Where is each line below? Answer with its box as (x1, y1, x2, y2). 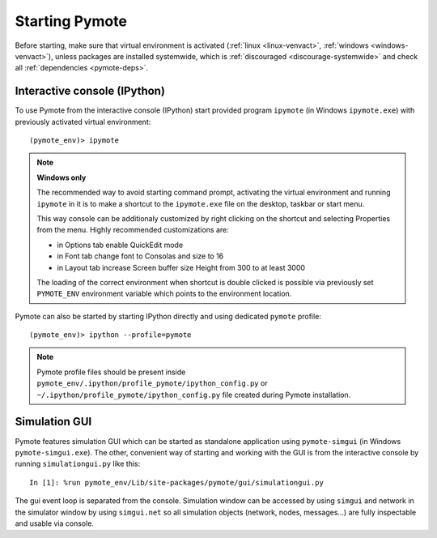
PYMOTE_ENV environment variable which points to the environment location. (36, 288, 292, 299)
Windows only (36, 173, 87, 182)
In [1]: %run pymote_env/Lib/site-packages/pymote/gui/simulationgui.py (29, 478, 324, 487)
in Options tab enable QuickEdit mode (57, 240, 184, 250)
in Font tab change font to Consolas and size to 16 (57, 251, 224, 261)
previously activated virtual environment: (15, 117, 151, 126)
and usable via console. (15, 519, 95, 528)
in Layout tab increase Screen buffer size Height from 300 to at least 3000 (57, 263, 306, 272)
